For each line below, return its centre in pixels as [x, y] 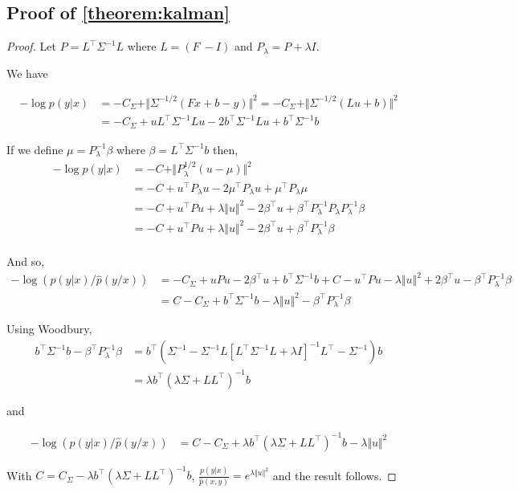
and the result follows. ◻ [334, 475]
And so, [26, 261]
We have [27, 73]
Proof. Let [31, 46]
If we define [35, 149]
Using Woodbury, [49, 329]
